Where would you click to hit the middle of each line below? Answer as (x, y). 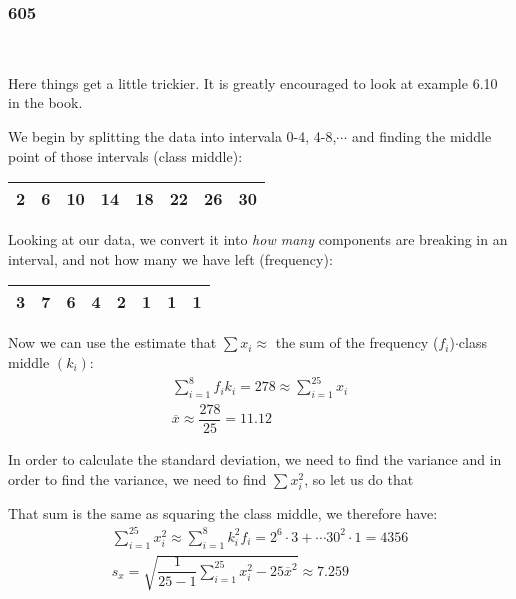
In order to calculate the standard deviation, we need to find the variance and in (255, 458)
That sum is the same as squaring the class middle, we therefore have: (223, 512)
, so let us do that (359, 478)
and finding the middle (421, 136)
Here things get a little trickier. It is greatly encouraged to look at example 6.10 (253, 82)
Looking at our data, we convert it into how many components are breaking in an (258, 239)
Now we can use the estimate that (112, 342)
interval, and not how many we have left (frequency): (170, 258)
